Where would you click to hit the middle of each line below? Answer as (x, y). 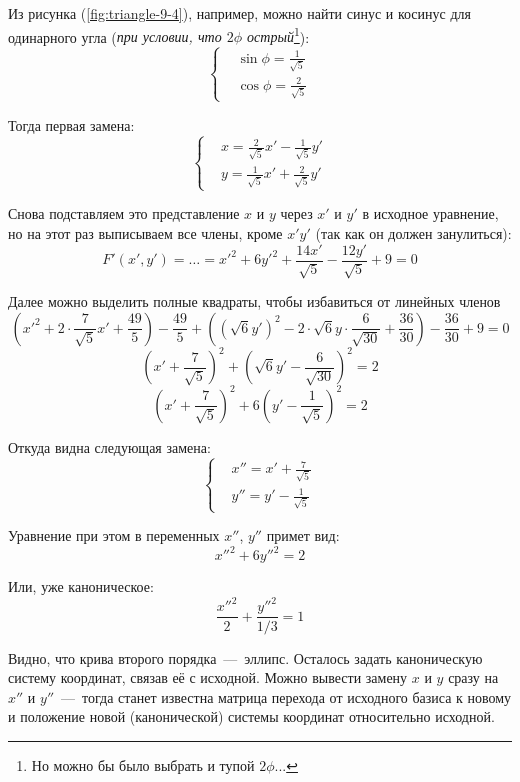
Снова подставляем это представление (124, 213)
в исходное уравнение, (430, 213)
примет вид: (303, 535)
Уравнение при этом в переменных (114, 535)
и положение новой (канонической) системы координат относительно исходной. (251, 716)
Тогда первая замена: (71, 124)
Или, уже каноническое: (81, 586)
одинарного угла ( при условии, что (115, 36)
